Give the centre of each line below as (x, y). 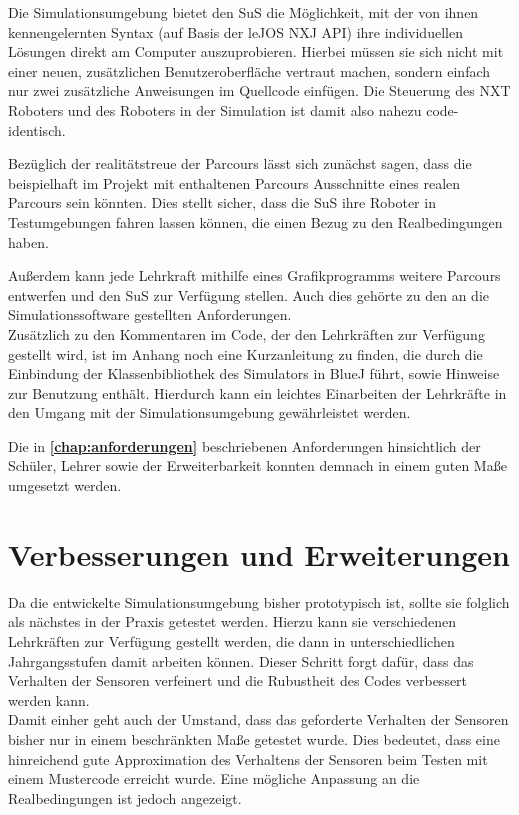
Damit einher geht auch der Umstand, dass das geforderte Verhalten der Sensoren (258, 719)
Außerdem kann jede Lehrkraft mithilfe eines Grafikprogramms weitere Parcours (254, 275)
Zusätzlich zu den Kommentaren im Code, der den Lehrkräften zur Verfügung (246, 333)
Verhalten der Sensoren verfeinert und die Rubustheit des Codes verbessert (238, 680)
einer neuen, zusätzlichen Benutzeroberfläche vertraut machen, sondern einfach (249, 70)
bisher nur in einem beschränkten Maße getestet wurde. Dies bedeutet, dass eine (254, 738)
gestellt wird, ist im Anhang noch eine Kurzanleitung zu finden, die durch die (245, 353)
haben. (28, 241)
